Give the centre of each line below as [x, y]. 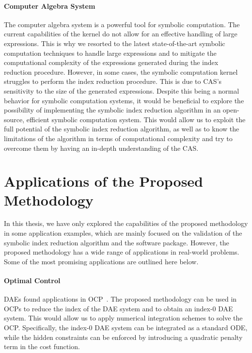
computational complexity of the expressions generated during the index [111, 62]
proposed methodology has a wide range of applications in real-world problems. [122, 252]
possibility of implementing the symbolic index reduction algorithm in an [112, 110]
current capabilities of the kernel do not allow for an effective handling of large [121, 34]
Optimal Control [32, 280]
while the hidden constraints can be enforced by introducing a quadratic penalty [123, 337]
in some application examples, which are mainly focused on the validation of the [123, 233]
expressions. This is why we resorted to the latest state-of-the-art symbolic [115, 43]
